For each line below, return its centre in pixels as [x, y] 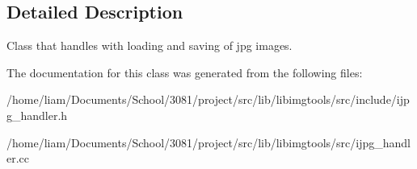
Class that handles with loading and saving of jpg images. [150, 45]
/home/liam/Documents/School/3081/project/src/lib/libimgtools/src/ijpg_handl [209, 142]
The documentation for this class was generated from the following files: [185, 72]
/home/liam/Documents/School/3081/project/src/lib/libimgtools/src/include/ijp [208, 99]
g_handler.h [37, 115]
